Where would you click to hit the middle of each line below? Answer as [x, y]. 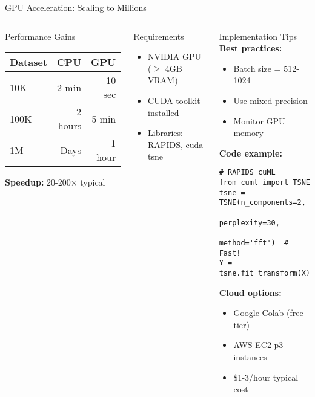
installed [164, 112]
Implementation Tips [258, 36]
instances [250, 356]
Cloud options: [250, 292]
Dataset [29, 62]
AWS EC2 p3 [258, 345]
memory [248, 133]
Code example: [250, 153]
